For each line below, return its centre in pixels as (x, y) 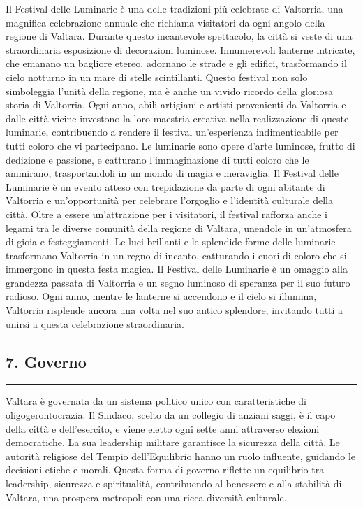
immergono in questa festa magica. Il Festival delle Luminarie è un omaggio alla (177, 269)
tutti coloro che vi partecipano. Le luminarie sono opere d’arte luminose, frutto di (180, 145)
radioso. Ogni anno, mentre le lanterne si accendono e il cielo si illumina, (161, 296)
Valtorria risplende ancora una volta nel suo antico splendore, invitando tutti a (175, 310)
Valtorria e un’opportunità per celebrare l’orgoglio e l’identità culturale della (169, 200)
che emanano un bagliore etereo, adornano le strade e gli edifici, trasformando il (176, 63)
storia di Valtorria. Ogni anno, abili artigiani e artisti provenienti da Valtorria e (176, 105)
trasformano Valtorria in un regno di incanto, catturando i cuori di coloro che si (176, 255)
